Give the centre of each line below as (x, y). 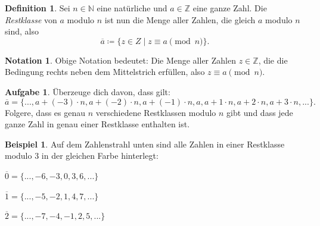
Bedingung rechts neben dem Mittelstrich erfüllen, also (105, 72)
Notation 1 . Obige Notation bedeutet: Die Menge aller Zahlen (121, 60)
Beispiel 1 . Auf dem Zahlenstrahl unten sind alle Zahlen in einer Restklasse (145, 144)
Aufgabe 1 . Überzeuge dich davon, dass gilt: (88, 91)
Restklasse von (31, 19)
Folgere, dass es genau (45, 112)
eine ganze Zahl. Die (230, 8)
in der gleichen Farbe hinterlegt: (100, 156)
